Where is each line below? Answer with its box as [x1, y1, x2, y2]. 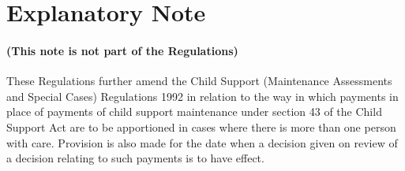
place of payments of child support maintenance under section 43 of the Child [6, 103, 382, 120]
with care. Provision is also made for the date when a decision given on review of [6, 134, 398, 151]
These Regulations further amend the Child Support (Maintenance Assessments [6, 72, 392, 89]
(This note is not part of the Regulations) [6, 42, 238, 58]
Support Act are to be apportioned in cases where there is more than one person [6, 118, 396, 135]
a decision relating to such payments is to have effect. [6, 150, 264, 166]
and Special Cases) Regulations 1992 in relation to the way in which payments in [6, 87, 399, 104]
